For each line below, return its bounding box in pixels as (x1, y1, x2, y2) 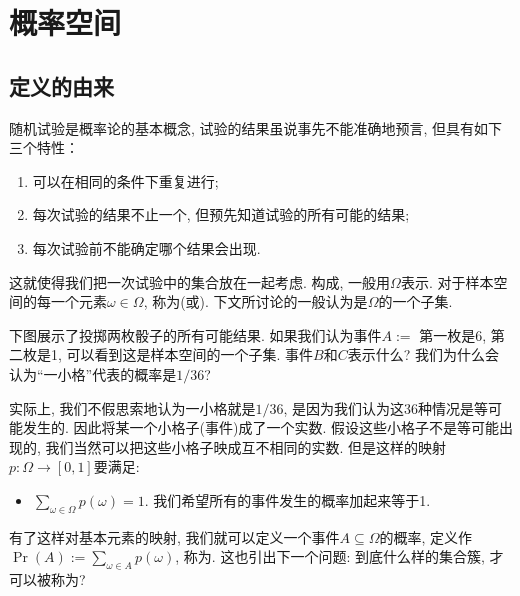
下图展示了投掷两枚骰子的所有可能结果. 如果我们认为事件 (9, 324, 382, 345)
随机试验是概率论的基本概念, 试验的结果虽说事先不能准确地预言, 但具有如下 (9, 117, 503, 138)
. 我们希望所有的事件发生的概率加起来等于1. (144, 489, 431, 510)
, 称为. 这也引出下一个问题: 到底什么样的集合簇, (175, 546, 485, 567)
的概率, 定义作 (379, 526, 473, 547)
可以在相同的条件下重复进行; (32, 170, 219, 191)
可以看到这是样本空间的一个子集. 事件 (66, 344, 314, 365)
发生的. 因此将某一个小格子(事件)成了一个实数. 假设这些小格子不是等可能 (22, 417, 499, 438)
